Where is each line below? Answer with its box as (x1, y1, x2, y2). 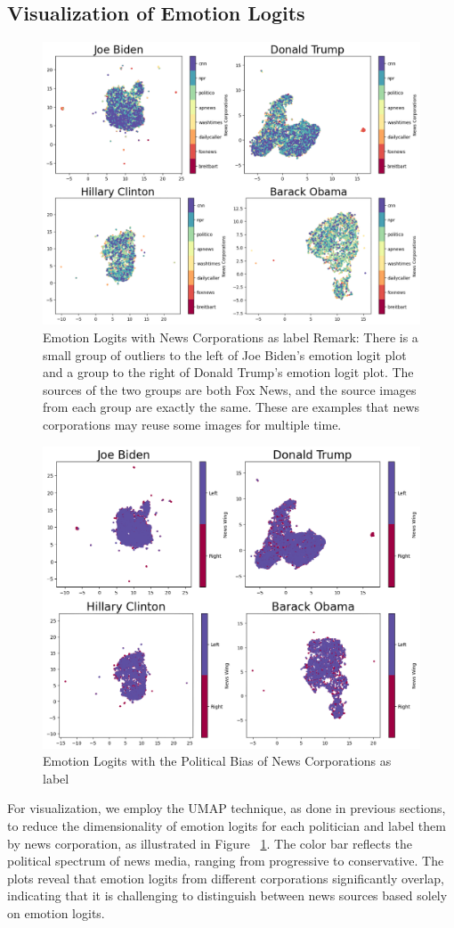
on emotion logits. (7, 903, 105, 922)
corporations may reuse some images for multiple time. (43, 415, 342, 433)
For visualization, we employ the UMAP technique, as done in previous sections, (7, 799, 446, 817)
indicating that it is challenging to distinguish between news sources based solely (7, 886, 448, 905)
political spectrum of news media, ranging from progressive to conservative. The (7, 851, 444, 870)
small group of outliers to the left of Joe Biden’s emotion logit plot (43, 345, 407, 364)
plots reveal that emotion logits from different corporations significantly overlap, (7, 868, 444, 887)
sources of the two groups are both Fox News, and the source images (43, 380, 417, 398)
